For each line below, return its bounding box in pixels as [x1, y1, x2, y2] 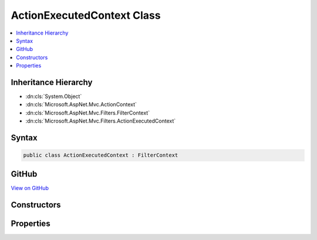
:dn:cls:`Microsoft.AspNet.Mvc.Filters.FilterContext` [25, 109, 150, 116]
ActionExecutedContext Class [11, 9, 161, 22]
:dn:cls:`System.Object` [25, 93, 82, 100]
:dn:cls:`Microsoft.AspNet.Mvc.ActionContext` [25, 101, 137, 108]
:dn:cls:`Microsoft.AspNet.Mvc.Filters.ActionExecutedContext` [25, 117, 176, 124]
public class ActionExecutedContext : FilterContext [23, 152, 178, 158]
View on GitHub [11, 184, 49, 191]
